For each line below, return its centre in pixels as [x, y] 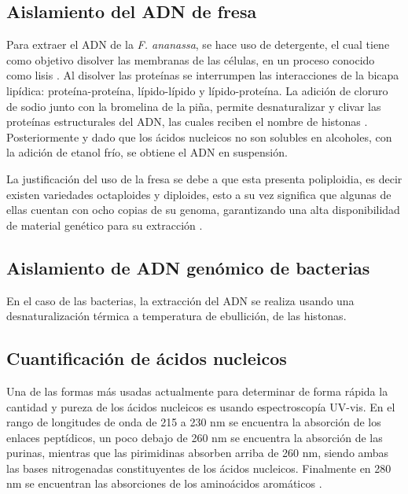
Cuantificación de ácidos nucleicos [147, 358]
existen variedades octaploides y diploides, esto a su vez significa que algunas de [199, 194]
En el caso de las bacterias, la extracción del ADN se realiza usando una [180, 300]
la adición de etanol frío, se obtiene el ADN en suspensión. [147, 152]
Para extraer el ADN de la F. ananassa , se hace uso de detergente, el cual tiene [198, 44]
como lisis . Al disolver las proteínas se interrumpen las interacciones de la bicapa [203, 75]
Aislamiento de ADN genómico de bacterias [188, 267]
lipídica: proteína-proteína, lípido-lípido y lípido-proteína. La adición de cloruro [197, 90]
